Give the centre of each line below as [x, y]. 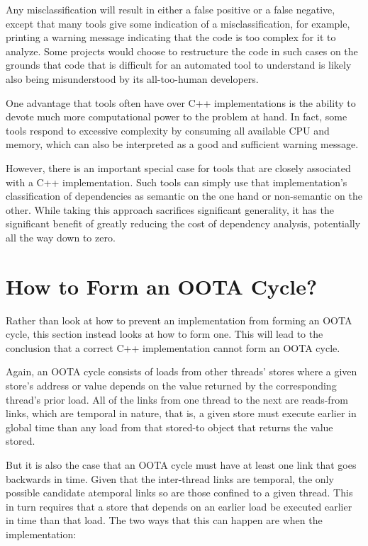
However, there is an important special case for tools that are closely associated [178, 167]
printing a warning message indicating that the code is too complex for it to [171, 37]
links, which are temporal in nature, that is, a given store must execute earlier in [181, 413]
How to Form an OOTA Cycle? [162, 286]
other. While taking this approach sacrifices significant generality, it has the [170, 209]
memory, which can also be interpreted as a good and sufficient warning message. [182, 144]
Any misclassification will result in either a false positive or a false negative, [171, 9]
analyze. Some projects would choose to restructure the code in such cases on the [182, 51]
